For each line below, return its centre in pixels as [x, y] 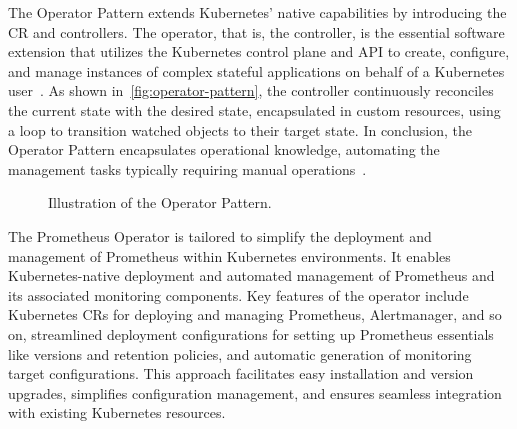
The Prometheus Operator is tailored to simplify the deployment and [220, 235]
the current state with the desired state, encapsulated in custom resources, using [254, 109]
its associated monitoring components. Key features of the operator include [238, 294]
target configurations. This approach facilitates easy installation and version [241, 373]
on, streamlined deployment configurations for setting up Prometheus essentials [251, 333]
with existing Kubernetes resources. [117, 412]
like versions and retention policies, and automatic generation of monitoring [240, 353]
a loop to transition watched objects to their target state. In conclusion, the [240, 129]
